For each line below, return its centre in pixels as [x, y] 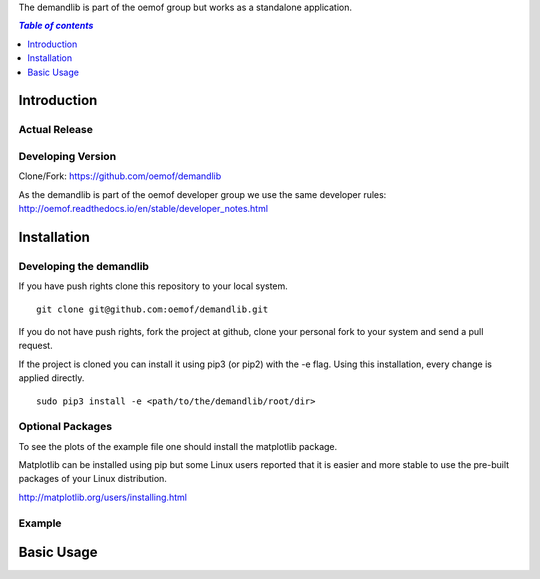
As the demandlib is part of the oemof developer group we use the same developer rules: [202, 194]
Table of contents [56, 26]
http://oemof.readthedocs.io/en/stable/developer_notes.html [143, 209]
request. [36, 346]
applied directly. [51, 378]
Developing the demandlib [84, 266]
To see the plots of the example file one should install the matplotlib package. [178, 446]
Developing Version [67, 156]
